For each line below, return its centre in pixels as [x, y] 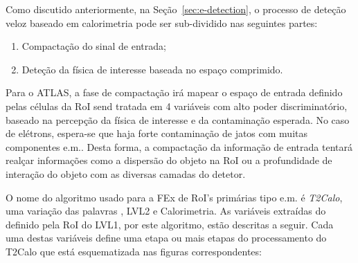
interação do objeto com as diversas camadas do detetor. [126, 173]
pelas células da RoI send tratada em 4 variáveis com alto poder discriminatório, [177, 106]
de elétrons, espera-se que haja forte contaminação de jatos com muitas [157, 133]
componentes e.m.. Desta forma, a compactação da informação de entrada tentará [179, 146]
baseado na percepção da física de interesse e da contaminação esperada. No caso [178, 119]
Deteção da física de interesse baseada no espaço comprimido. [152, 69]
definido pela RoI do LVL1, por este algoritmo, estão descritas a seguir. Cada [170, 224]
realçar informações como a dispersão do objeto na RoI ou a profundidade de [169, 160]
